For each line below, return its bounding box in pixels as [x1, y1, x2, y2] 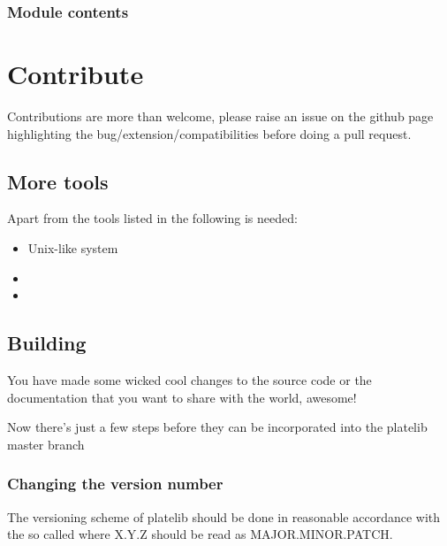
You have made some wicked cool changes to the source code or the [7, 370, 372, 388]
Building [7, 329, 87, 357]
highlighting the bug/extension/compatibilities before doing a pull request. [7, 124, 412, 142]
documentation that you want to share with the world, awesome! [7, 388, 357, 406]
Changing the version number [7, 473, 223, 495]
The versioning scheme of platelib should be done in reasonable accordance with [7, 507, 441, 526]
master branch [7, 434, 85, 453]
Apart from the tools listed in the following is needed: [7, 209, 298, 227]
